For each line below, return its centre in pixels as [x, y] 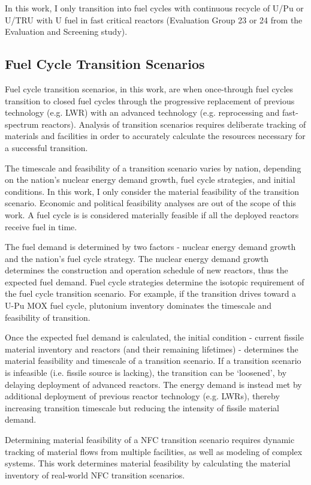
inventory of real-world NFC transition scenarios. [95, 475]
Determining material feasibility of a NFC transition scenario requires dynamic [150, 440]
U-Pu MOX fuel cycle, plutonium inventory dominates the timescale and [138, 305]
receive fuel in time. [41, 226]
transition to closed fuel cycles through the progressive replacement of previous [150, 100]
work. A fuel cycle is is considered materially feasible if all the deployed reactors [152, 214]
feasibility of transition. [48, 317]
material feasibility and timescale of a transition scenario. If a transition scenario [153, 361]
